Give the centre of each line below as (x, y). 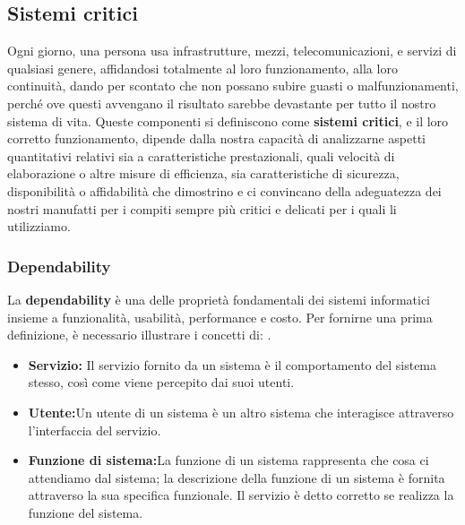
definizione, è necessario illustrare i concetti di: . (139, 335)
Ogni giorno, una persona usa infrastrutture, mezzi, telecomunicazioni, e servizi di (232, 51)
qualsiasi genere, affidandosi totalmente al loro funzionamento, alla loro (202, 68)
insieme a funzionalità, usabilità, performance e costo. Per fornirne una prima (220, 317)
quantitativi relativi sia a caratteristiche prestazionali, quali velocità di (201, 155)
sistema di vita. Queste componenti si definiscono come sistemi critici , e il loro (228, 120)
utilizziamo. (39, 226)
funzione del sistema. (86, 512)
